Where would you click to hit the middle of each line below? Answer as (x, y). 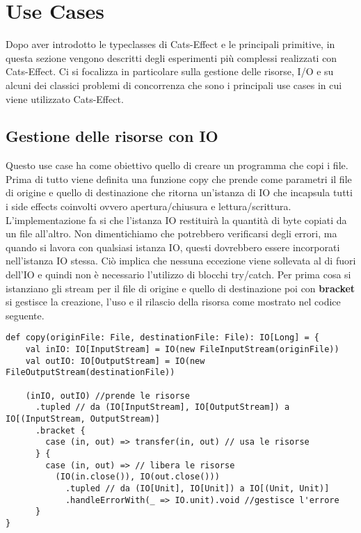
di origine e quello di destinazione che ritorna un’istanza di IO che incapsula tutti (179, 192)
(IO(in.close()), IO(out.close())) (137, 477)
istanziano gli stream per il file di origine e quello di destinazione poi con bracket (180, 288)
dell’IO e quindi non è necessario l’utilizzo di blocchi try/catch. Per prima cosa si (178, 275)
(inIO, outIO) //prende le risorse (107, 396)
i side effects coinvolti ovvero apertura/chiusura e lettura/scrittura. (149, 206)
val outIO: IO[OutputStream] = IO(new (115, 361)
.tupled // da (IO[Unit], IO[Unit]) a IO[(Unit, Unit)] (197, 488)
